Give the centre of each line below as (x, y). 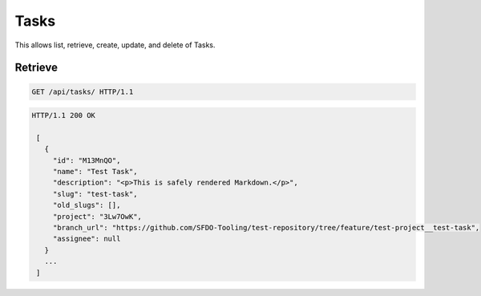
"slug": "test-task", (95, 194)
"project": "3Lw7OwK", (97, 216)
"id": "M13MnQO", (87, 160)
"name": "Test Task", (95, 172)
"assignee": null (87, 239)
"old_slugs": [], (87, 205)
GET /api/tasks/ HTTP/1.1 (83, 91)
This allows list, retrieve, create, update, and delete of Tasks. (115, 45)
